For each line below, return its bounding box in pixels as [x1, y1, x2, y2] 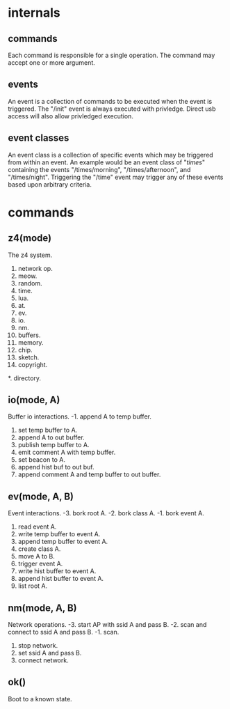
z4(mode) [8, 232, 51, 244]
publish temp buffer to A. [17, 441, 90, 449]
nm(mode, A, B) [8, 602, 77, 614]
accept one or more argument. [8, 59, 96, 67]
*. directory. [8, 374, 41, 382]
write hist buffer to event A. [17, 567, 97, 575]
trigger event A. [17, 559, 63, 568]
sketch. [17, 353, 40, 361]
